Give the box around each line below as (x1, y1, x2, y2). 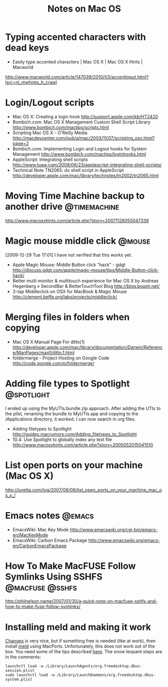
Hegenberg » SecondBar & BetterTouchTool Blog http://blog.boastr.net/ (12, 283, 160, 289)
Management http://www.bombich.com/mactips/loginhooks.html (12, 151, 146, 157)
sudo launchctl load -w (5, 672, 55, 678)
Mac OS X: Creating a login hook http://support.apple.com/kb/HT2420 (12, 113, 158, 119)
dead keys (5, 42, 49, 53)
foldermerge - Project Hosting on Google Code (12, 355, 109, 361)
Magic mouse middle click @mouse (5, 235, 150, 246)
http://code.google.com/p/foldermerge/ (12, 360, 94, 366)
